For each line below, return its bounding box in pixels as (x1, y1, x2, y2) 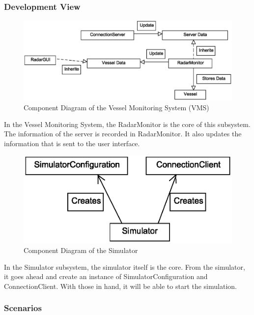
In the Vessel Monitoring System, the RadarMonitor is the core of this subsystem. (4, 119, 251, 129)
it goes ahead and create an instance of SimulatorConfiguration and (4, 271, 208, 282)
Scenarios (4, 302, 42, 314)
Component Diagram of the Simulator (24, 245, 138, 255)
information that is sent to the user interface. (4, 138, 140, 148)
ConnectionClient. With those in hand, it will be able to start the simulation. (4, 281, 237, 291)
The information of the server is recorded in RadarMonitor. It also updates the (4, 128, 242, 139)
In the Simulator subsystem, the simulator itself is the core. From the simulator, (4, 261, 245, 272)
